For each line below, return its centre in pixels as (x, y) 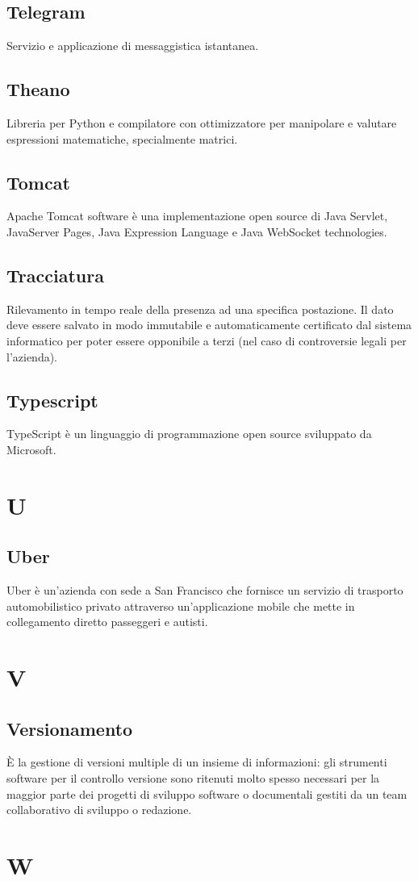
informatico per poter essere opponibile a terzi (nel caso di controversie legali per (207, 340)
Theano (38, 89)
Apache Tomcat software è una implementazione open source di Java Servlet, (197, 216)
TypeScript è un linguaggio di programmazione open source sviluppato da (189, 434)
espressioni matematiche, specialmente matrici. (122, 138)
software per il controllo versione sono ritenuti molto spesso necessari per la (193, 778)
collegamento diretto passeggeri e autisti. (107, 622)
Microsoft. (31, 449)
